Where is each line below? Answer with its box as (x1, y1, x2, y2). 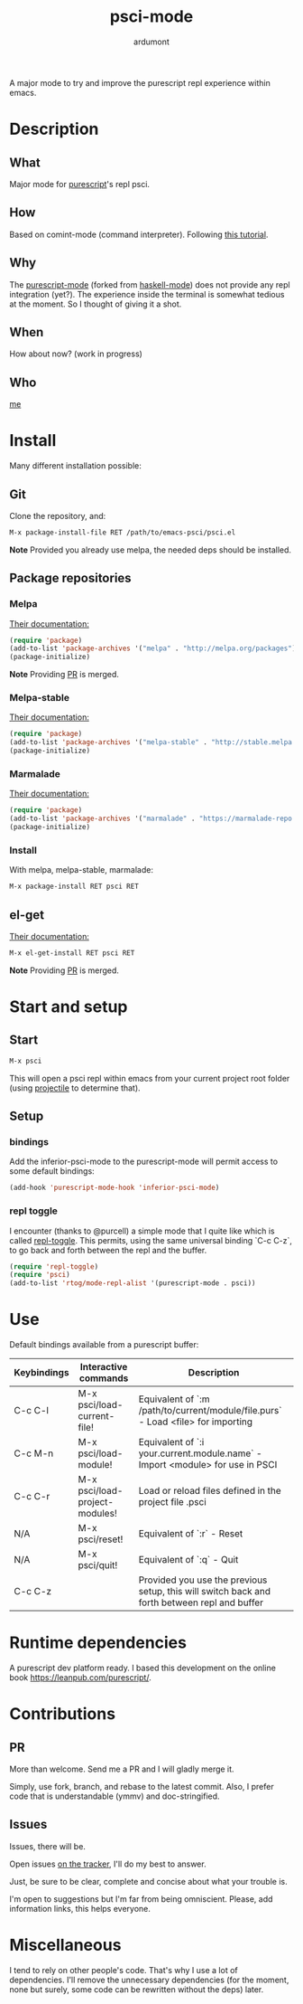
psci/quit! (78, 1559, 118, 1572)
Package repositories (9, 571, 133, 586)
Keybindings (14, 1366, 69, 1379)
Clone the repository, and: (9, 510, 106, 521)
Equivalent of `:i (138, 1436, 205, 1449)
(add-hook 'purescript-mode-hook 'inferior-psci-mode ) (9, 1183, 220, 1193)
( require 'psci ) (9, 1271, 70, 1280)
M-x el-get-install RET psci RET (9, 948, 135, 958)
